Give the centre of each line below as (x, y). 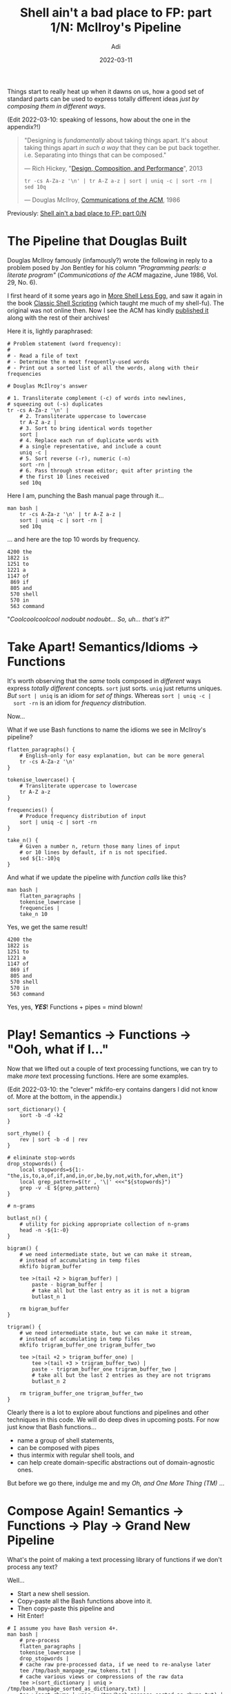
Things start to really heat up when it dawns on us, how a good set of (106, 91)
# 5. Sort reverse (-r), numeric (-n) (75, 458)
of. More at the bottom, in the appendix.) (64, 1096)
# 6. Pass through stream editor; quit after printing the (106, 470)
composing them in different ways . (57, 106)
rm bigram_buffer (44, 1308)
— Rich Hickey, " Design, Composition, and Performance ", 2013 (113, 168)
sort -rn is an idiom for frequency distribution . (80, 703)
